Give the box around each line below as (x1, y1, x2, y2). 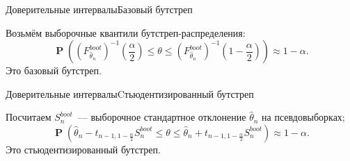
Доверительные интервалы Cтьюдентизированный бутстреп (6, 86, 254, 101)
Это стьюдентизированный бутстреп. (6, 142, 161, 156)
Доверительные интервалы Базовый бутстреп (6, 2, 193, 16)
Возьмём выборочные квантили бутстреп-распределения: (6, 25, 246, 40)
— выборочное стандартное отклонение (77, 110, 246, 124)
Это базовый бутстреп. (6, 63, 102, 78)
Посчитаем (6, 110, 51, 124)
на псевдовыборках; (262, 110, 345, 124)
